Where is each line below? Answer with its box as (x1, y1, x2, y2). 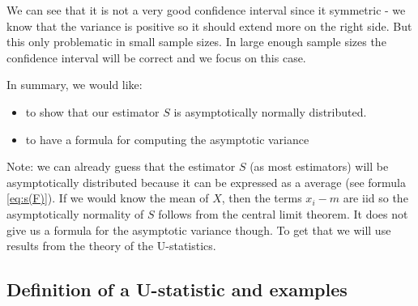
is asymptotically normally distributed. (173, 103, 367, 120)
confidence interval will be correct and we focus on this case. (6, 49, 306, 66)
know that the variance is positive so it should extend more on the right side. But (6, 17, 412, 34)
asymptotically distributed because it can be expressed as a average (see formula (6, 173, 406, 190)
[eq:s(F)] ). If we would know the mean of (6, 189, 209, 206)
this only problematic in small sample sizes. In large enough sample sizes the (6, 33, 386, 50)
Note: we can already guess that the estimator (6, 158, 236, 175)
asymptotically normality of (6, 205, 144, 222)
